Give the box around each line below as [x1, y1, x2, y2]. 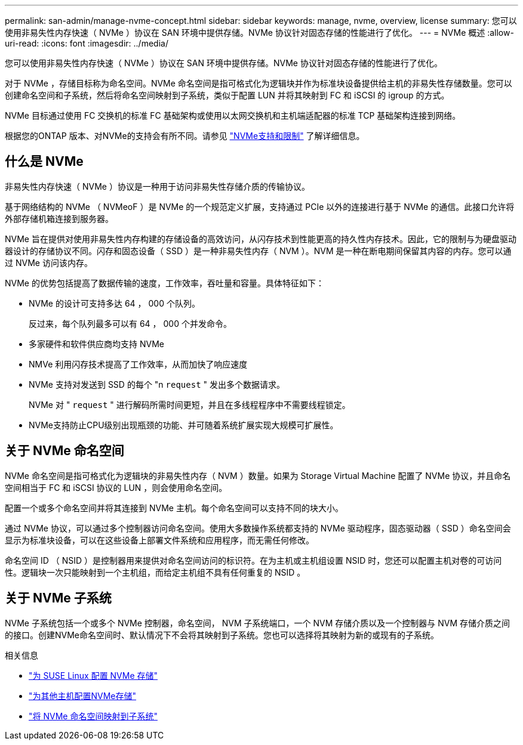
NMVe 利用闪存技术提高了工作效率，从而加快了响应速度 [29, 358, 248, 369]
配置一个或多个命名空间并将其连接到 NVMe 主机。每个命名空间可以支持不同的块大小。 [5, 502, 343, 513]
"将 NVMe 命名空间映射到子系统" [29, 710, 158, 721]
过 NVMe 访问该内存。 [5, 257, 93, 268]
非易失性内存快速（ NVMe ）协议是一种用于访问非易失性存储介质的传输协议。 [5, 181, 310, 191]
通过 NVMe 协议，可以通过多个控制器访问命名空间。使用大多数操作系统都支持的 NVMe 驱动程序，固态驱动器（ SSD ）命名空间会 [5, 523, 511, 533]
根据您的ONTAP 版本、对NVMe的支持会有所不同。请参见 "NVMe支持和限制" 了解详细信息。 [5, 131, 365, 141]
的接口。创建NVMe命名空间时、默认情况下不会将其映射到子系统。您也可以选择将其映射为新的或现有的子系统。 [5, 629, 439, 640]
